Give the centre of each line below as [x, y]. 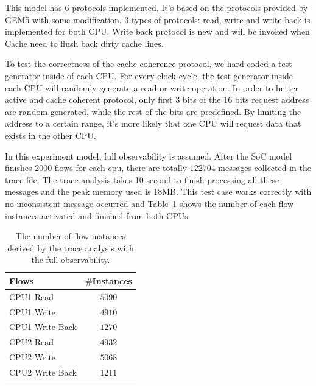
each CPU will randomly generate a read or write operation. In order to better [152, 87]
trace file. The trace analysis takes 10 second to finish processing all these [142, 179]
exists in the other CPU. [51, 135]
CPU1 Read [32, 296]
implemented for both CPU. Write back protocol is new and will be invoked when [157, 31]
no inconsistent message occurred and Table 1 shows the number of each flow [149, 203]
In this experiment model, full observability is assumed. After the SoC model [149, 156]
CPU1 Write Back [43, 327]
